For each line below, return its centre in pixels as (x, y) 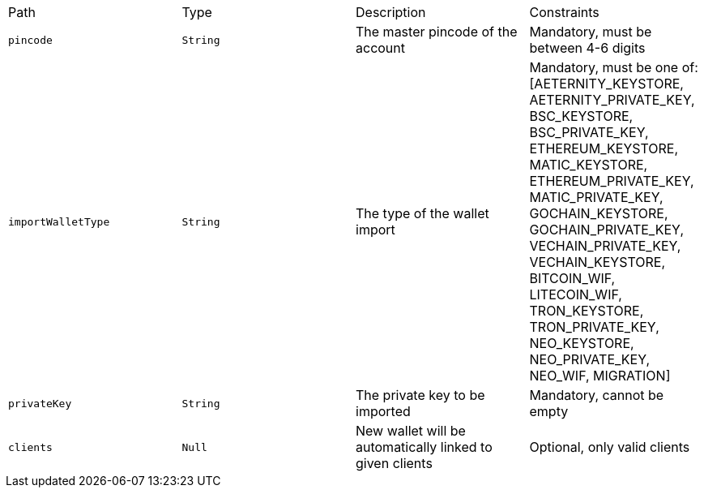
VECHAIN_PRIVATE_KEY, (605, 246)
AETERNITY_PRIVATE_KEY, (612, 100)
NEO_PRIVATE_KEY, (590, 359)
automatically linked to (424, 447)
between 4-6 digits (587, 48)
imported (383, 411)
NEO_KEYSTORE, (582, 343)
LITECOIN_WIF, (576, 294)
